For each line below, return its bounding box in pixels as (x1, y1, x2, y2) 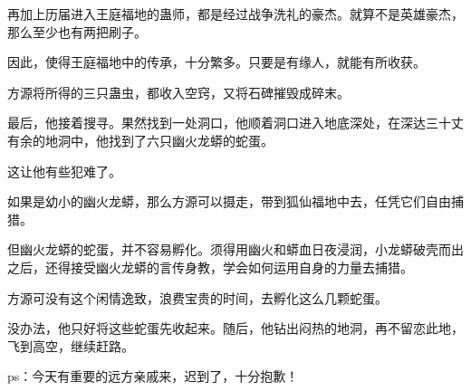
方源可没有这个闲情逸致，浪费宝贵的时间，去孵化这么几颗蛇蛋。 (7, 288, 388, 307)
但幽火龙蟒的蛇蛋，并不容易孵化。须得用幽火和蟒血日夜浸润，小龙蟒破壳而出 (7, 240, 464, 259)
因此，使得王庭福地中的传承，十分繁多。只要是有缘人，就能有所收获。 (7, 52, 426, 72)
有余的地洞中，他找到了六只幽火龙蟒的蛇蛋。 (7, 130, 274, 149)
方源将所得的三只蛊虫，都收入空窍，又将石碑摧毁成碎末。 (7, 82, 350, 101)
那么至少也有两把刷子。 (7, 22, 147, 41)
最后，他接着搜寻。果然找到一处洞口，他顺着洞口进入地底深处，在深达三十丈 (7, 113, 464, 132)
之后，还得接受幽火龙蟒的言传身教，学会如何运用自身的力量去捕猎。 (7, 257, 413, 276)
